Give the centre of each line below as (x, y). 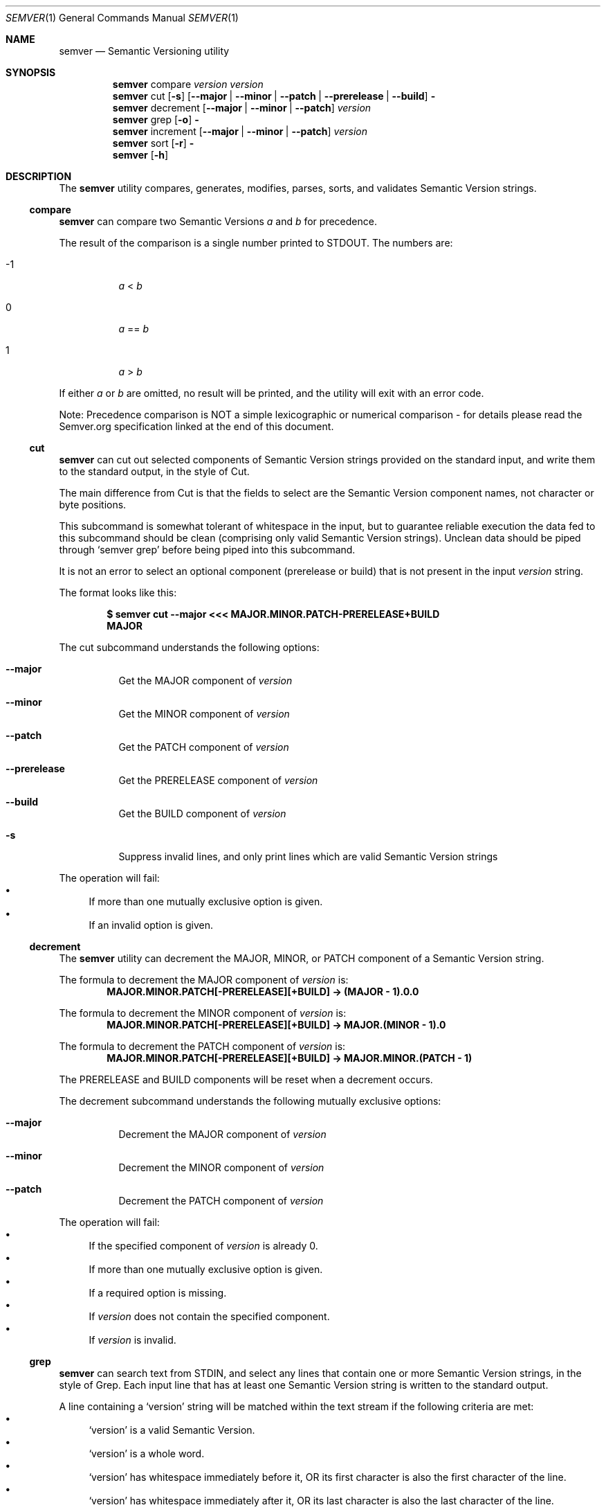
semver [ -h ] (140, 155)
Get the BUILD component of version (202, 813)
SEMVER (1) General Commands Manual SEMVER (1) (122, 18)
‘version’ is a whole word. (147, 1453)
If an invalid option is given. (151, 925)
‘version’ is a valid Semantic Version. (172, 1430)
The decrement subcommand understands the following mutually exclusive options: (250, 1101)
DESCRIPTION (39, 176)
